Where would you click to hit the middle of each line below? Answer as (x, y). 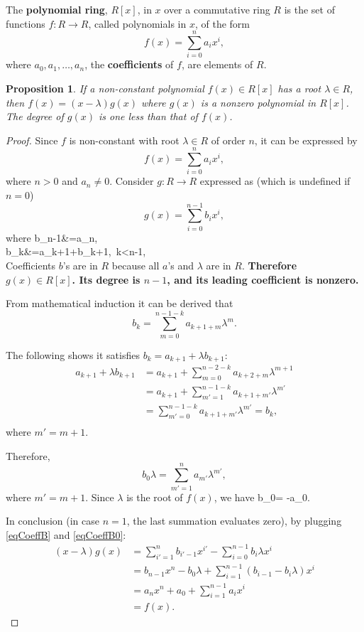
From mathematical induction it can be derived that (120, 303)
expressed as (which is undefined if (275, 181)
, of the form (222, 23)
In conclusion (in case (53, 521)
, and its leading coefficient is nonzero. (263, 279)
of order (228, 140)
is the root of (155, 497)
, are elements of (217, 64)
